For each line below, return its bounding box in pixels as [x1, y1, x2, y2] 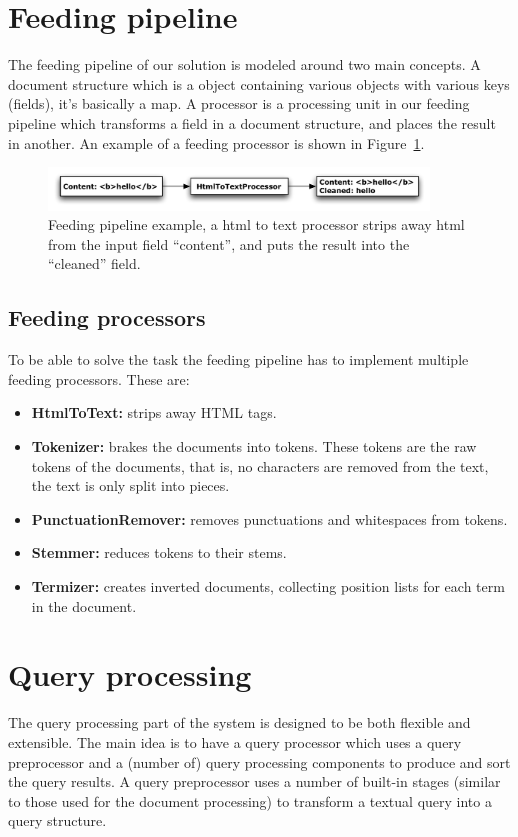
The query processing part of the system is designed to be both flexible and [8, 712, 471, 733]
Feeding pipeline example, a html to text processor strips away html [48, 214, 465, 235]
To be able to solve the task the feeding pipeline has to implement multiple [8, 349, 469, 370]
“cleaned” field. [48, 253, 141, 274]
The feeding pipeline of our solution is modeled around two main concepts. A [8, 54, 481, 75]
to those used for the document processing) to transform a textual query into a [8, 790, 492, 811]
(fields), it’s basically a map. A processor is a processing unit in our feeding [8, 93, 470, 114]
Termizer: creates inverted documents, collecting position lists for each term [31, 576, 505, 597]
